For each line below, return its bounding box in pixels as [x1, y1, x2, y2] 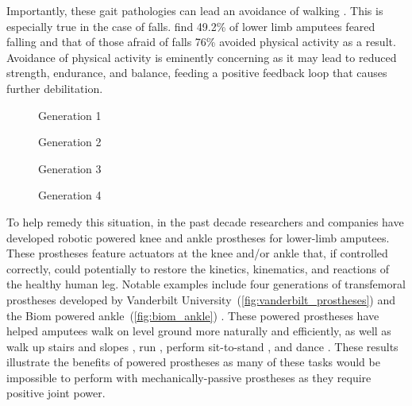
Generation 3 [38, 160, 102, 176]
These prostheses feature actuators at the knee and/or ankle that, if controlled [6, 245, 388, 261]
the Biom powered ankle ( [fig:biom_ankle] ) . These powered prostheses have [6, 307, 379, 323]
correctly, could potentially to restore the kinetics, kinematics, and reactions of [6, 260, 389, 276]
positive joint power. [6, 385, 106, 401]
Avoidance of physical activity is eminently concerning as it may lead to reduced [6, 48, 397, 65]
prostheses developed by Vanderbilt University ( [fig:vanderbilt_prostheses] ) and [6, 291, 396, 307]
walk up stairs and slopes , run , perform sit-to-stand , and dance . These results [6, 338, 399, 354]
